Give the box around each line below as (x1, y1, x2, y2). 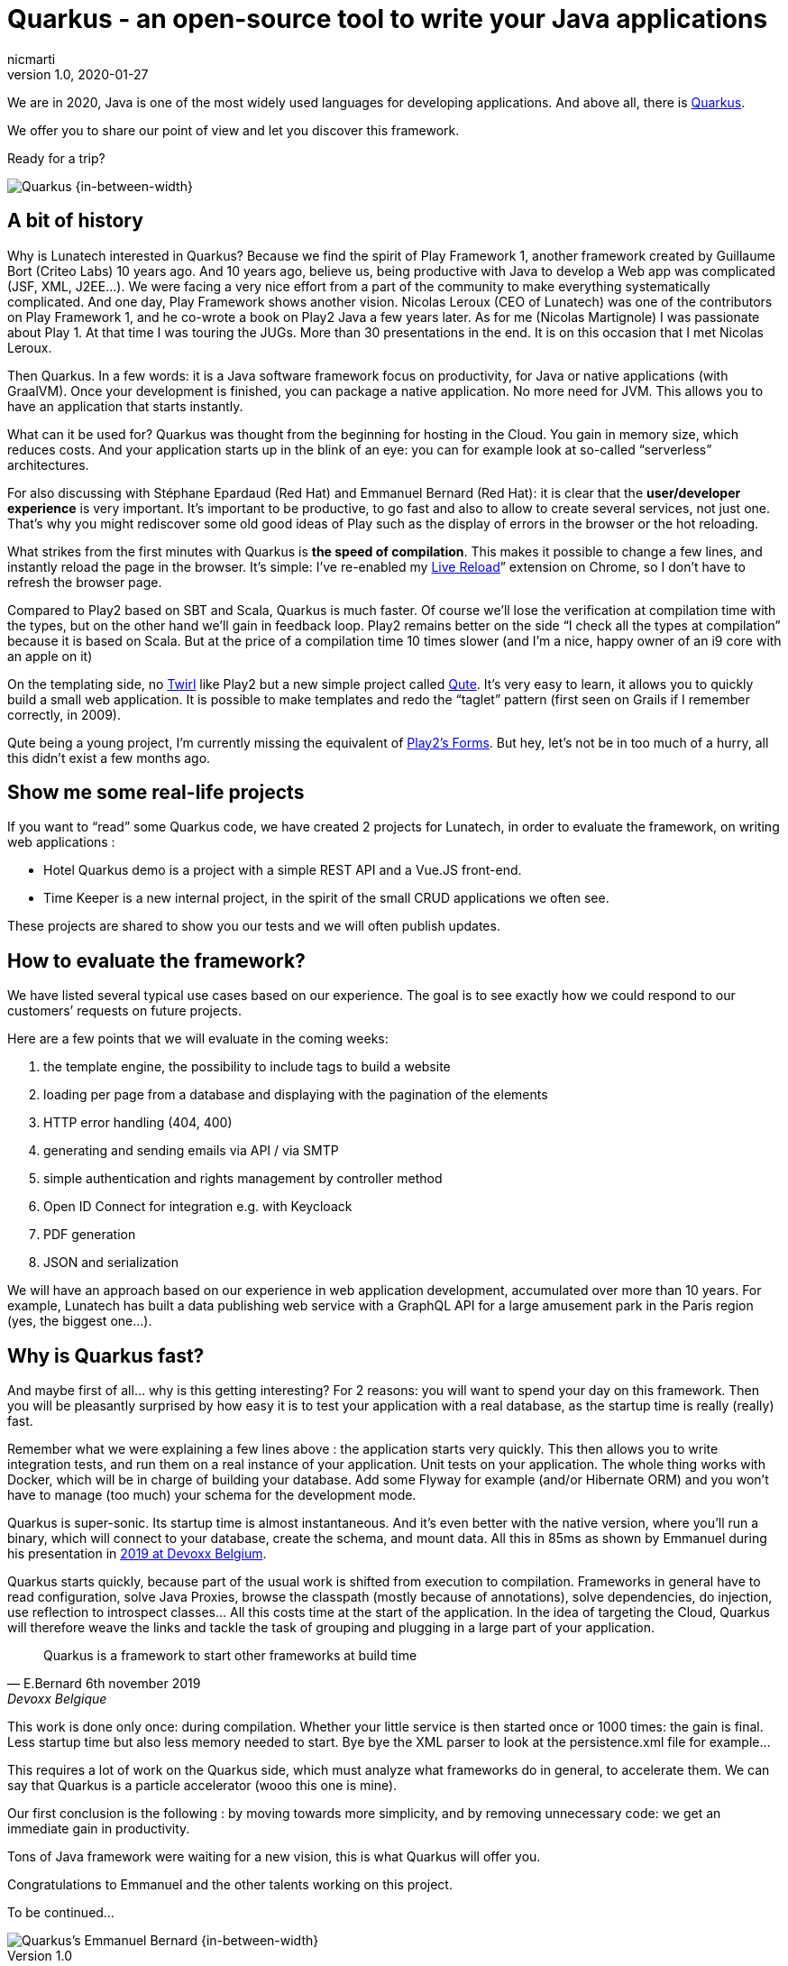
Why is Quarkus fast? (7, 1344, 205, 1367)
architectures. (7, 456, 89, 473)
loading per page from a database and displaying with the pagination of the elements (43, 1087, 548, 1103)
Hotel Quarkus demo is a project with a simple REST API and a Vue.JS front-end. (43, 862, 522, 878)
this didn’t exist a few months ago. (7, 749, 211, 766)
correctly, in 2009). (7, 706, 121, 722)
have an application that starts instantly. (7, 398, 243, 414)
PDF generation (43, 1226, 136, 1243)
